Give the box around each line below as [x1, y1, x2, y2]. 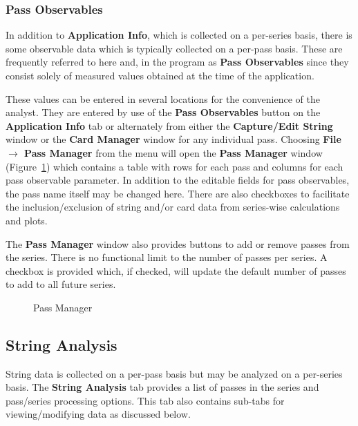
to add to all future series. [6, 277, 116, 291]
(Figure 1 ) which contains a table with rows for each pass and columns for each [6, 159, 343, 173]
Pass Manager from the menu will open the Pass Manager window [24, 145, 323, 159]
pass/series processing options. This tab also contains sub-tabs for [6, 393, 285, 407]
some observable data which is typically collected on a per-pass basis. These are [6, 41, 343, 55]
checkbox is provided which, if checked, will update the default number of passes [6, 263, 346, 278]
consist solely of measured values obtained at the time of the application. [6, 68, 314, 82]
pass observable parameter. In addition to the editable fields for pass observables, [6, 173, 350, 187]
